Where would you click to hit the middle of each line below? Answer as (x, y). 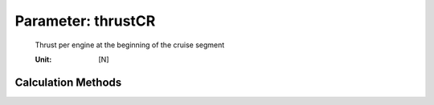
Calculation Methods (68, 82)
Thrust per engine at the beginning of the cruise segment (130, 45)
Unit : (43, 59)
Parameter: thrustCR (85, 21)
